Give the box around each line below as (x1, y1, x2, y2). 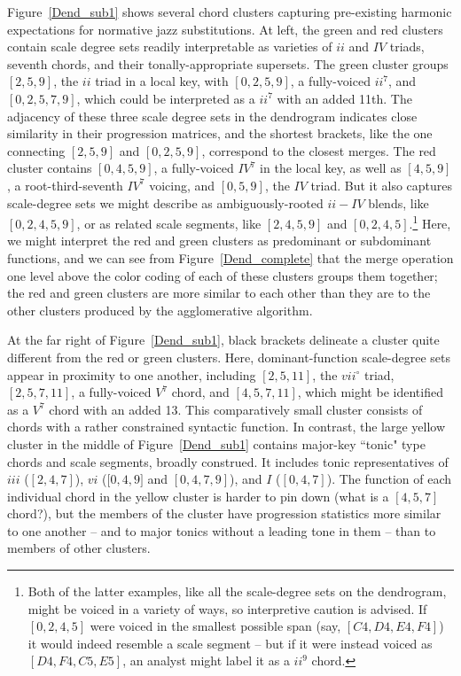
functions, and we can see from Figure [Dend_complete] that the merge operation (7, 248, 454, 267)
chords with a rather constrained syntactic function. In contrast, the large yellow (7, 417, 446, 436)
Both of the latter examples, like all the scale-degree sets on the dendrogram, (27, 582, 447, 601)
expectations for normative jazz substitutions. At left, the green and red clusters (7, 19, 443, 38)
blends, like (368, 193, 429, 212)
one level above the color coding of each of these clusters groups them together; (7, 266, 438, 284)
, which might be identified (297, 383, 443, 401)
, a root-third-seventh (7, 175, 123, 194)
